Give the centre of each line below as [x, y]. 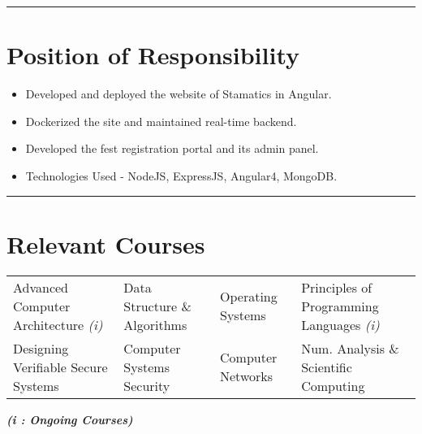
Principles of [337, 287]
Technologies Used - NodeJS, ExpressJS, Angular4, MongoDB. [181, 175]
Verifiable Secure [60, 367]
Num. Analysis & [350, 348]
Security [147, 385]
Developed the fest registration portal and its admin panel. [172, 148]
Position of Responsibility [153, 55]
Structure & [157, 306]
